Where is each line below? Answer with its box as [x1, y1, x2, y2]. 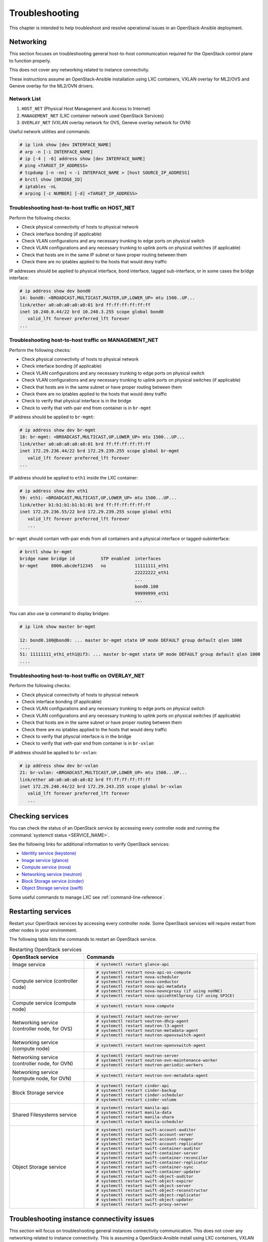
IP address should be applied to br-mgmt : [9, 414, 95, 420]
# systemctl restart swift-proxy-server [96, 1201, 189, 1207]
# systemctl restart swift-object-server [96, 1183, 191, 1188]
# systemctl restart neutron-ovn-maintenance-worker [96, 1058, 218, 1063]
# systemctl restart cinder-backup [96, 1088, 177, 1093]
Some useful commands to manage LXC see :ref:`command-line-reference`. [9, 894, 165, 900]
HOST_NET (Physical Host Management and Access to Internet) [21, 106, 151, 112]
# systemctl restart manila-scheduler [96, 1119, 184, 1125]
